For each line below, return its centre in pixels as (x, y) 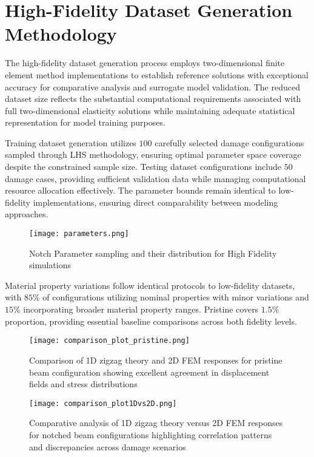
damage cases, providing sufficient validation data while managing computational (155, 178)
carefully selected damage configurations (229, 142)
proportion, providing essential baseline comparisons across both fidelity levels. (151, 321)
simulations (50, 265)
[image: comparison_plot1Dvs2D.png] (103, 403)
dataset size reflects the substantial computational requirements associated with (153, 99)
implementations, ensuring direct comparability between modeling (155, 202)
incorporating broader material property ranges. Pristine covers (141, 309)
